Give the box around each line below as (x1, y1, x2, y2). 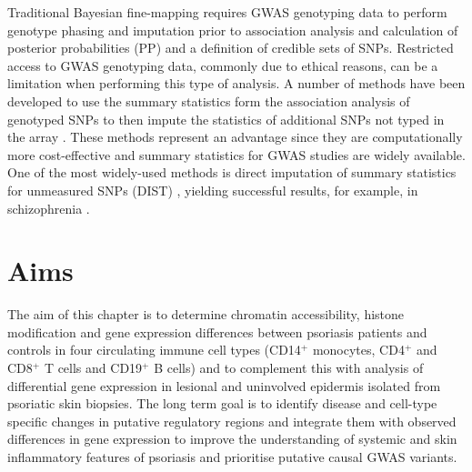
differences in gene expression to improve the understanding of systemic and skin (7, 429, 457, 448)
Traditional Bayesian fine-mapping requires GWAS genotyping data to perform (7, 3, 447, 21)
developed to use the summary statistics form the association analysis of (7, 91, 410, 110)
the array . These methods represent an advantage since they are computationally (7, 127, 463, 146)
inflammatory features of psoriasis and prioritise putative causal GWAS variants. (7, 447, 457, 466)
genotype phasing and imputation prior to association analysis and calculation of (7, 20, 458, 39)
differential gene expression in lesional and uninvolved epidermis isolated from (7, 376, 441, 395)
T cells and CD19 (44, 358, 143, 377)
